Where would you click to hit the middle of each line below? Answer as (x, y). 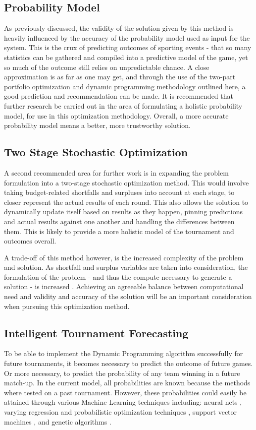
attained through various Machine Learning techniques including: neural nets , (123, 402)
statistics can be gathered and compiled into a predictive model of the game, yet (126, 57)
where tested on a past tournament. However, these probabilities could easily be (125, 392)
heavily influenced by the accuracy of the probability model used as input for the (127, 37)
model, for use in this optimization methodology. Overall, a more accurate (116, 115)
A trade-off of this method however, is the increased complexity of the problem (124, 257)
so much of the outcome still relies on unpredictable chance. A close (107, 67)
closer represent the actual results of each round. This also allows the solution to (126, 202)
